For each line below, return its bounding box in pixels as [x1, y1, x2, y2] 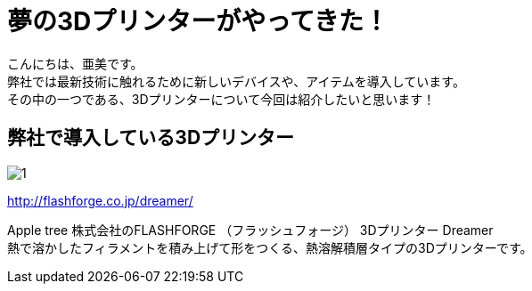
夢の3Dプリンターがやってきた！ [7, 6, 389, 36]
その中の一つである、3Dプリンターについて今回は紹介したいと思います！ [7, 91, 436, 107]
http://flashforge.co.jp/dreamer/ [7, 192, 193, 208]
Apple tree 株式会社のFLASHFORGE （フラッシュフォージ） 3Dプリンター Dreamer [7, 222, 494, 238]
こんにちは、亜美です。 [7, 55, 143, 71]
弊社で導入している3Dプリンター [7, 126, 295, 150]
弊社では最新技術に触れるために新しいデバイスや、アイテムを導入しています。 [7, 73, 465, 89]
